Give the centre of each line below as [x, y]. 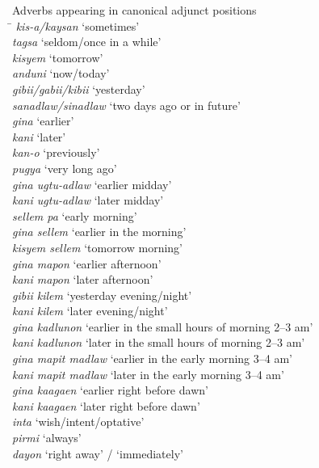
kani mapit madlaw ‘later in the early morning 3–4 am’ [148, 374]
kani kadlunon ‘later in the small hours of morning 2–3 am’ [159, 342]
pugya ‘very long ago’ [65, 168]
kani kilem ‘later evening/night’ [90, 311]
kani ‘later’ [39, 136]
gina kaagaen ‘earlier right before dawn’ [110, 390]
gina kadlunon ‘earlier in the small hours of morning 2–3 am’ [163, 326]
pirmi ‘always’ [47, 438]
